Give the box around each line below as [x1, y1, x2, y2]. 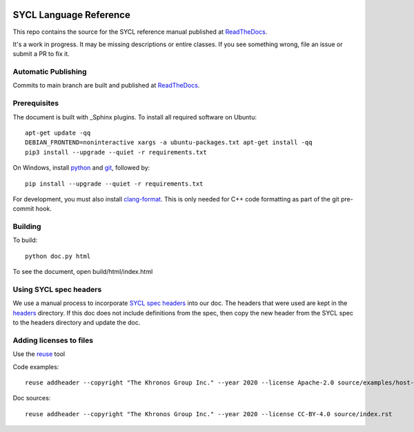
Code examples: [12, 362, 59, 371]
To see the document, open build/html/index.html [12, 268, 153, 276]
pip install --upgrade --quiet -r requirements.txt [25, 179, 204, 188]
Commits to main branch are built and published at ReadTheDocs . [12, 81, 200, 90]
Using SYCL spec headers [12, 285, 102, 294]
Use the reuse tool [12, 350, 66, 358]
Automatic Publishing [12, 67, 87, 77]
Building [12, 222, 41, 231]
